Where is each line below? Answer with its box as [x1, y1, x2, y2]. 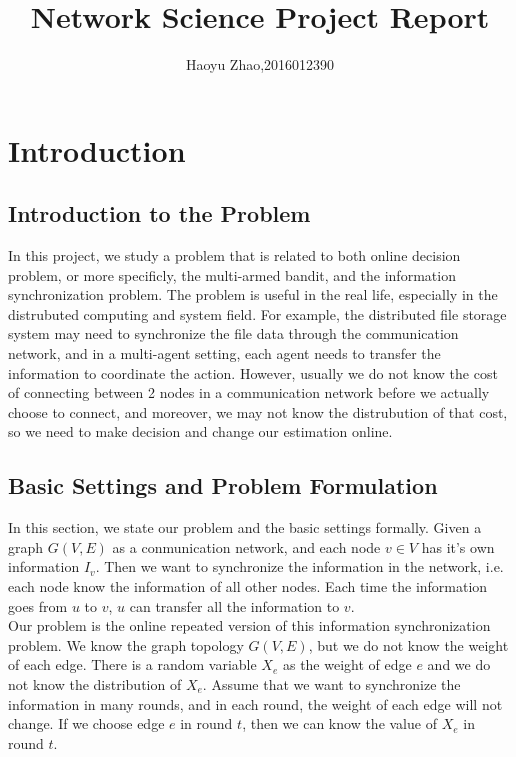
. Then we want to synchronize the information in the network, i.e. [95, 556, 504, 577]
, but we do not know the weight [308, 634, 509, 655]
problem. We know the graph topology [8, 634, 244, 655]
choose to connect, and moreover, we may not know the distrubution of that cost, [8, 401, 508, 422]
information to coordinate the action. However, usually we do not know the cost [8, 362, 498, 383]
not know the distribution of [8, 674, 182, 694]
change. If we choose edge [8, 713, 165, 734]
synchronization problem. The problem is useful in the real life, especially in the [8, 284, 498, 305]
